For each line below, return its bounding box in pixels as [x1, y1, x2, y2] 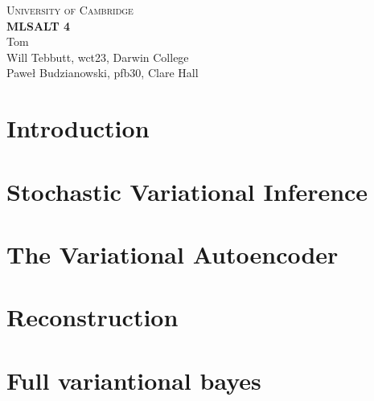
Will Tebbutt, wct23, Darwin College [6, 48, 189, 65]
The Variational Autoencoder [6, 237, 339, 270]
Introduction [6, 112, 150, 145]
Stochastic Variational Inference [6, 174, 368, 207]
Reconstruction [6, 301, 179, 333]
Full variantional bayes [6, 363, 261, 396]
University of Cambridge [6, 2, 134, 18]
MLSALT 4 [6, 17, 71, 34]
